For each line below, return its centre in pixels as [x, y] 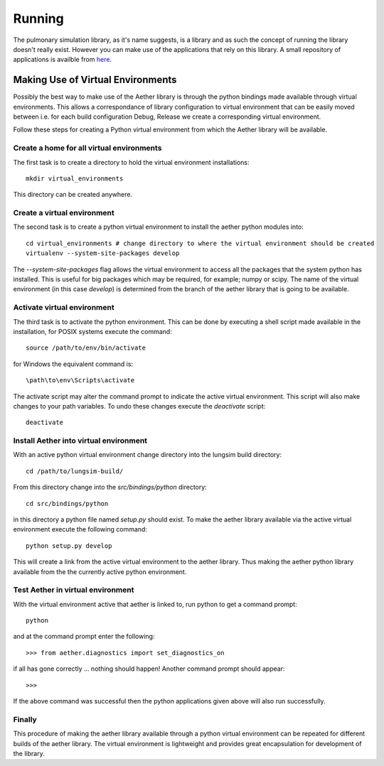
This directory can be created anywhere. [73, 195]
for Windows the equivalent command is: [73, 364]
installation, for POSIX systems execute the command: [92, 331]
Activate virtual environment [64, 308]
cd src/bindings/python [67, 503]
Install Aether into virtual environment [80, 441]
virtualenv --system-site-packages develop [103, 253]
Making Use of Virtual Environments [95, 80]
